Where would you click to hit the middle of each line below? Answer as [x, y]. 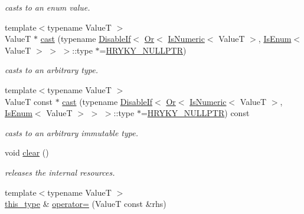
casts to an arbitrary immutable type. [71, 132]
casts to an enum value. [48, 7]
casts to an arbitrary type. [51, 70]
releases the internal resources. [60, 172]
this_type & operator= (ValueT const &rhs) [86, 204]
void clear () [27, 152]
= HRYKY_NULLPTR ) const [195, 113]
